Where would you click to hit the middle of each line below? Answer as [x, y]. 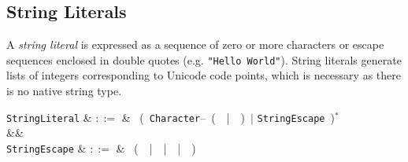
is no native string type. [64, 91]
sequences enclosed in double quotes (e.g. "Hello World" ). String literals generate [204, 59]
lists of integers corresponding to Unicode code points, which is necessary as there [204, 75]
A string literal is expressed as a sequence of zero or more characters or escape [195, 44]
